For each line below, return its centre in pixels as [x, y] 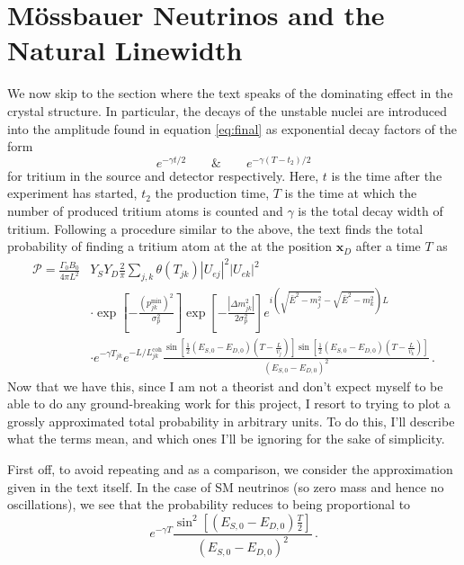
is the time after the [387, 175]
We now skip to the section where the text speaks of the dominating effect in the [230, 93]
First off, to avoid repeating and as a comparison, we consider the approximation [230, 469]
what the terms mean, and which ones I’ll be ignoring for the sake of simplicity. [226, 439]
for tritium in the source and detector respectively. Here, [163, 175]
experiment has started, [72, 193]
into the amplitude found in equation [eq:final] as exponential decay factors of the [232, 128]
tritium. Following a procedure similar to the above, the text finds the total [215, 228]
